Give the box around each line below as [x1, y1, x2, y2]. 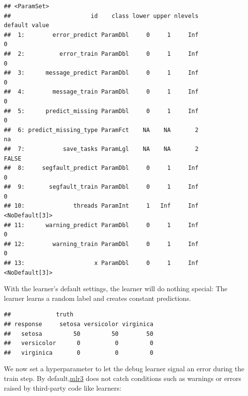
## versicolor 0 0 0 [4, 340, 153, 347]
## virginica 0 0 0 [4, 349, 153, 356]
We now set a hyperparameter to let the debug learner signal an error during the [4, 363, 245, 374]
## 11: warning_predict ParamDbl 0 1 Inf [4, 221, 198, 229]
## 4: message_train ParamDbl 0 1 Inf [4, 88, 198, 96]
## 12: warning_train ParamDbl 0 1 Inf [4, 240, 198, 247]
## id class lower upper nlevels [4, 12, 198, 19]
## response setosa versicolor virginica [4, 321, 153, 328]
